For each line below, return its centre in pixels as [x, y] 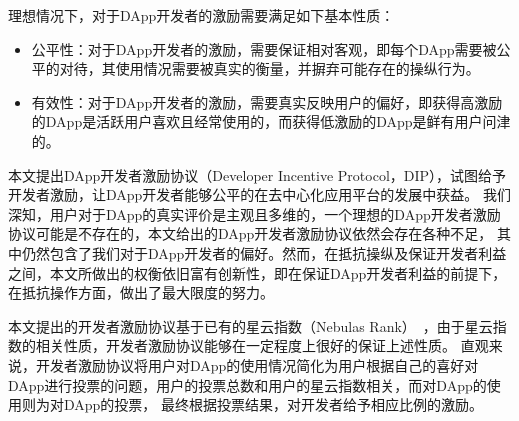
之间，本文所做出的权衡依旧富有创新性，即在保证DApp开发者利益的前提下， [257, 272]
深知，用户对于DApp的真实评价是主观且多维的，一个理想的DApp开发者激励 [254, 213]
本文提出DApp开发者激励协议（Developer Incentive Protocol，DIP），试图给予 [257, 174]
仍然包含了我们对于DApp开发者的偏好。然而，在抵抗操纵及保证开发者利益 [264, 252]
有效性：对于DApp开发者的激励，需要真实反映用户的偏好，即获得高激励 [267, 101]
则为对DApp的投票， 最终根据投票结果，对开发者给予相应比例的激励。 [252, 404]
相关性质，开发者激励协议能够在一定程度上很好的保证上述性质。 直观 [262, 345]
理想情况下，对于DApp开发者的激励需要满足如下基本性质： [201, 15]
